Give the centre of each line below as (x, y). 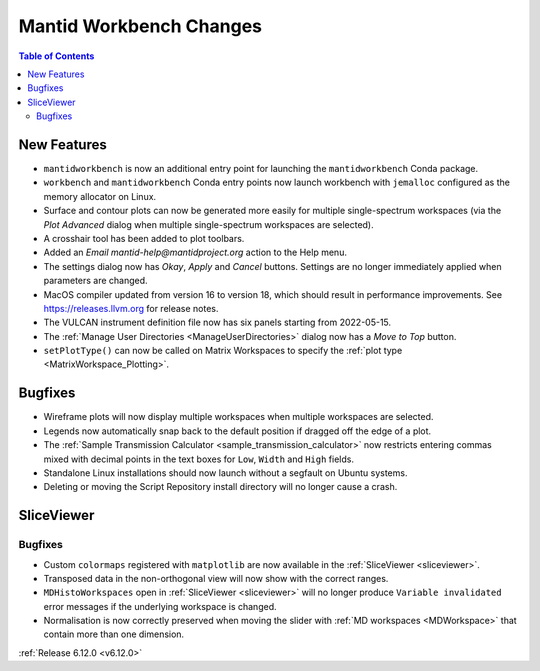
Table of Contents (56, 56)
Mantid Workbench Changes (140, 26)
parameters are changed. (96, 281)
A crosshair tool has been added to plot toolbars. (144, 238)
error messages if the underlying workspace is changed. (160, 606)
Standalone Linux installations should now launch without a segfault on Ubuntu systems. (225, 472)
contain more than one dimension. (114, 634)
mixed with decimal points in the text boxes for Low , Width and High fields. (199, 459)
